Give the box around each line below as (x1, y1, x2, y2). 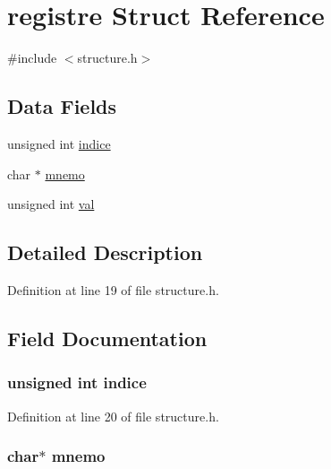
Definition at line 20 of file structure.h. (7, 406, 219, 425)
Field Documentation (7, 324, 208, 352)
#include (7, 48, 57, 67)
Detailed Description (7, 239, 203, 266)
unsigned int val (7, 195, 95, 213)
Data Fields (7, 92, 117, 120)
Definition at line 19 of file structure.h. (7, 280, 219, 299)
